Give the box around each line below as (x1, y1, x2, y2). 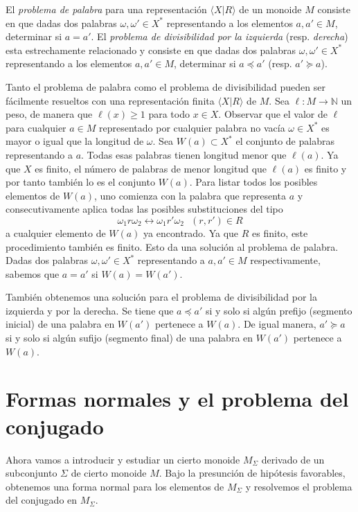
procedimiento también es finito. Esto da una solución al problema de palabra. (6, 239, 339, 254)
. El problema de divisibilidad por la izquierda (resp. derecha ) (91, 29, 348, 44)
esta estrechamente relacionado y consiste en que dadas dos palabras (6, 42, 296, 57)
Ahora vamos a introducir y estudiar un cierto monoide (6, 452, 240, 466)
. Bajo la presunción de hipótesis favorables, (159, 466, 346, 480)
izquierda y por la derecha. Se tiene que (6, 303, 174, 317)
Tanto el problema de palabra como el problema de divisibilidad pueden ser (6, 79, 325, 94)
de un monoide (239, 2, 302, 16)
